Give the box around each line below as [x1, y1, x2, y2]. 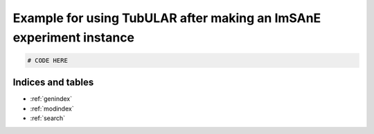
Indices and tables [12, 77, 94, 88]
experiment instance [12, 30, 135, 45]
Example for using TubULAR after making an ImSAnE [12, 10, 321, 26]
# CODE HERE [27, 56, 69, 64]
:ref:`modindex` [30, 104, 74, 113]
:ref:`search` [30, 114, 66, 122]
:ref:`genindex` [30, 95, 73, 103]
